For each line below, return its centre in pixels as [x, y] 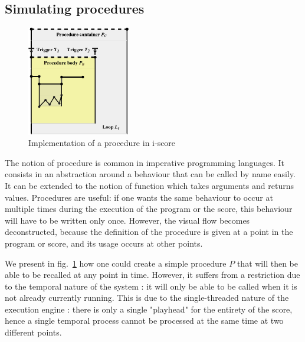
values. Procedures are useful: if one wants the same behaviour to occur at [139, 197]
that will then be [267, 263]
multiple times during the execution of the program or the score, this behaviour [149, 209]
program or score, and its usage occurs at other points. [104, 243]
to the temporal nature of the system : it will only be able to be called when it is [151, 286]
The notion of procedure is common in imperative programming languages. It [145, 162]
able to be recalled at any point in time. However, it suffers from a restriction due [152, 275]
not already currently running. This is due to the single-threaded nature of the [147, 298]
